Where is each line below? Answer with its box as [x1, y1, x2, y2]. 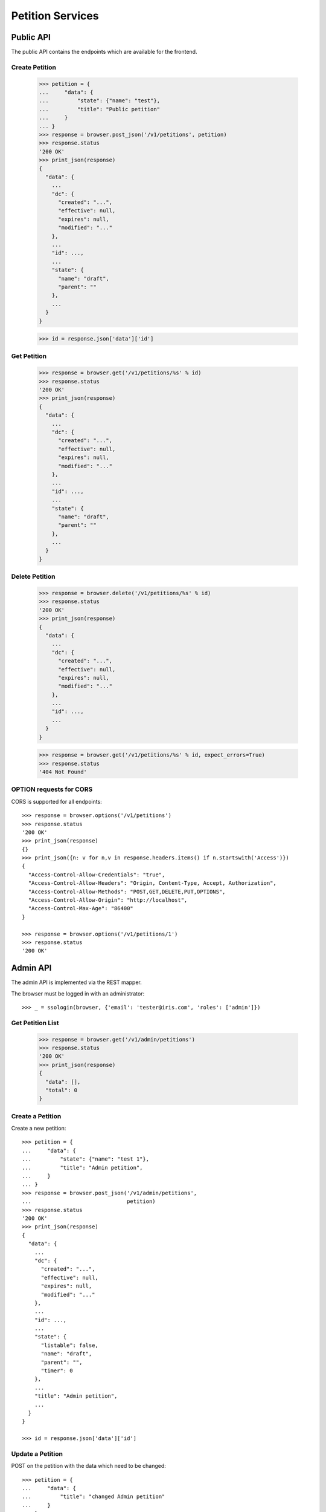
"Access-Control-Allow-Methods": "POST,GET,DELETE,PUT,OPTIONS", [28, 888, 226, 895]
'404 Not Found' [39, 769, 88, 775]
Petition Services [11, 9, 99, 22]
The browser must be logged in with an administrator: [11, 989, 145, 997]
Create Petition [11, 63, 57, 71]
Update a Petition [11, 1449, 63, 1458]
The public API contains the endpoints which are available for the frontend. [11, 48, 197, 56]
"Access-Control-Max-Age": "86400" [28, 905, 134, 912]
